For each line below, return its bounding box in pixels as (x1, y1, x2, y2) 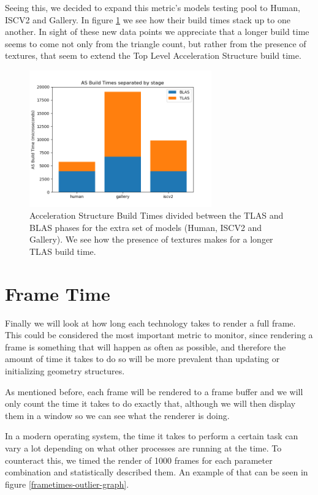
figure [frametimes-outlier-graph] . (5, 477, 129, 490)
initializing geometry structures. (5, 365, 125, 377)
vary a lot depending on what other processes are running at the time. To (5, 442, 282, 454)
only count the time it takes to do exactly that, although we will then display (5, 397, 296, 410)
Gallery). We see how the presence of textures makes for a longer (29, 233, 273, 246)
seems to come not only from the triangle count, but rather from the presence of (5, 37, 306, 50)
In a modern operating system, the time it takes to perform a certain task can (5, 429, 298, 442)
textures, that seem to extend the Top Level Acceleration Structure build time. (5, 49, 301, 62)
